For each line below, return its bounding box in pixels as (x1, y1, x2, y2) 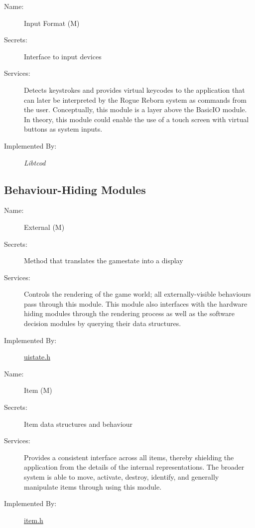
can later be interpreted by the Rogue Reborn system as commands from (24, 94, 247, 105)
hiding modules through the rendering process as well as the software (24, 308, 235, 319)
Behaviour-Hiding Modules (4, 181, 146, 197)
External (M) (24, 221, 65, 232)
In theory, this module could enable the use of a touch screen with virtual (24, 114, 249, 124)
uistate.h (24, 352, 50, 362)
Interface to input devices (24, 51, 102, 61)
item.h (24, 515, 43, 525)
